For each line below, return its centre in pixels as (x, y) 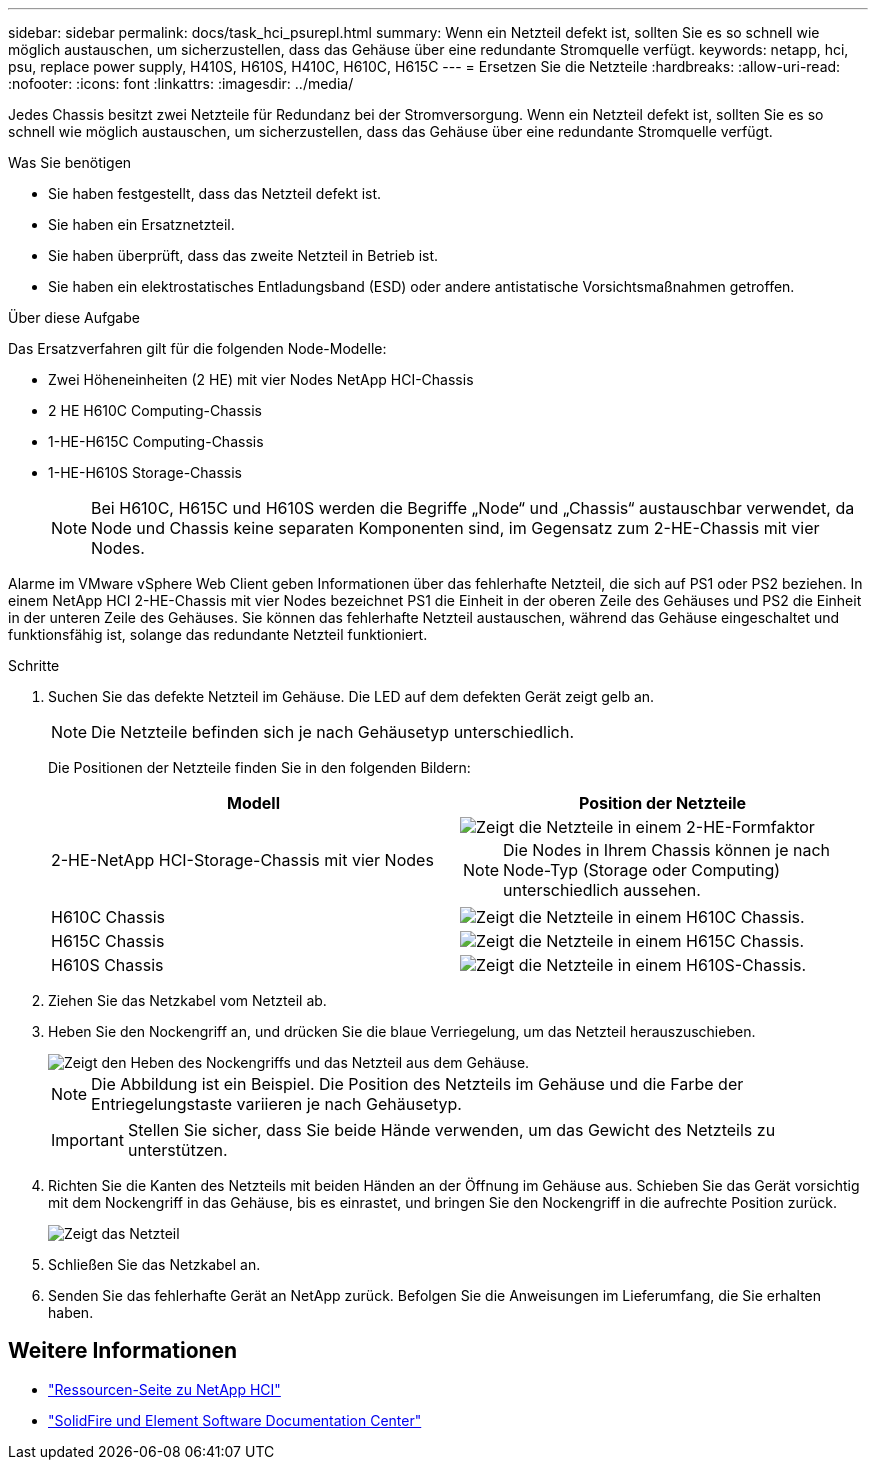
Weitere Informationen (123, 1351)
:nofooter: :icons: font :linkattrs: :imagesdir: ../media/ (181, 83)
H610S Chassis (107, 965)
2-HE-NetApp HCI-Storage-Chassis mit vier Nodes (242, 860)
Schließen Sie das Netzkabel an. (154, 1264)
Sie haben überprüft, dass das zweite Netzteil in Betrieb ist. (243, 255)
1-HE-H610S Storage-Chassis (145, 472)
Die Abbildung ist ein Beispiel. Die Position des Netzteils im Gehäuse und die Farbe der (417, 1084)
